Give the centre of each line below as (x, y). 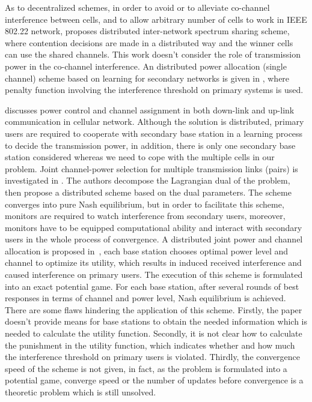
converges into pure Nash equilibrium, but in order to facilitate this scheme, (145, 204)
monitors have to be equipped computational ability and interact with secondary (154, 227)
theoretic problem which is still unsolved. (81, 392)
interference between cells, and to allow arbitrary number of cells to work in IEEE (156, 19)
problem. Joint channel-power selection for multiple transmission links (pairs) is (151, 168)
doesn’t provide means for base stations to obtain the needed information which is (156, 321)
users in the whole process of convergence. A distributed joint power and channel (154, 239)
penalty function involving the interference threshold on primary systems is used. (154, 90)
